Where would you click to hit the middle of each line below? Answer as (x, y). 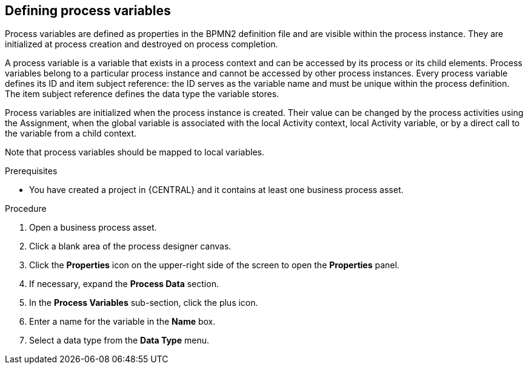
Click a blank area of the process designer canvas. (130, 246)
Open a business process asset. (93, 228)
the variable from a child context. (71, 134)
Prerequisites (31, 171)
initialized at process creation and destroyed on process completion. (142, 44)
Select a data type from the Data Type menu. (119, 340)
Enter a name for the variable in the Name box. (122, 322)
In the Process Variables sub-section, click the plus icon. (144, 303)
